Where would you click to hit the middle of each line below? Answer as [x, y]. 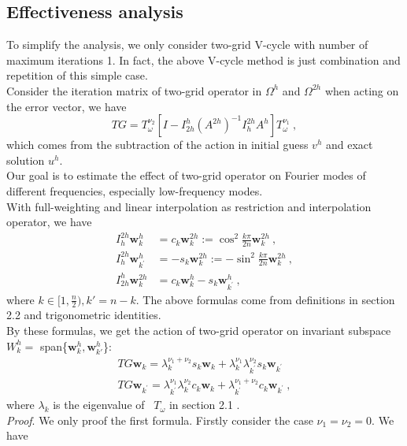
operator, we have [49, 222]
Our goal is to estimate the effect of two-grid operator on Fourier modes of [186, 175]
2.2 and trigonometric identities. [84, 315]
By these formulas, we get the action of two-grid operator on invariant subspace [199, 331]
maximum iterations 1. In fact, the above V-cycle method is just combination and [203, 59]
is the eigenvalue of [99, 405]
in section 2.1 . [204, 405]
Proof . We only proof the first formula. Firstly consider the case [160, 420]
